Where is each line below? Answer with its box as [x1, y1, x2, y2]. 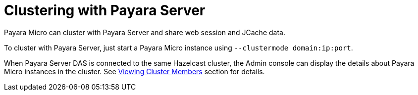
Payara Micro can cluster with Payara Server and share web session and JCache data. [4, 28, 285, 37]
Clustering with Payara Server [4, 2, 206, 19]
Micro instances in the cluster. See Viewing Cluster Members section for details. [4, 67, 265, 76]
